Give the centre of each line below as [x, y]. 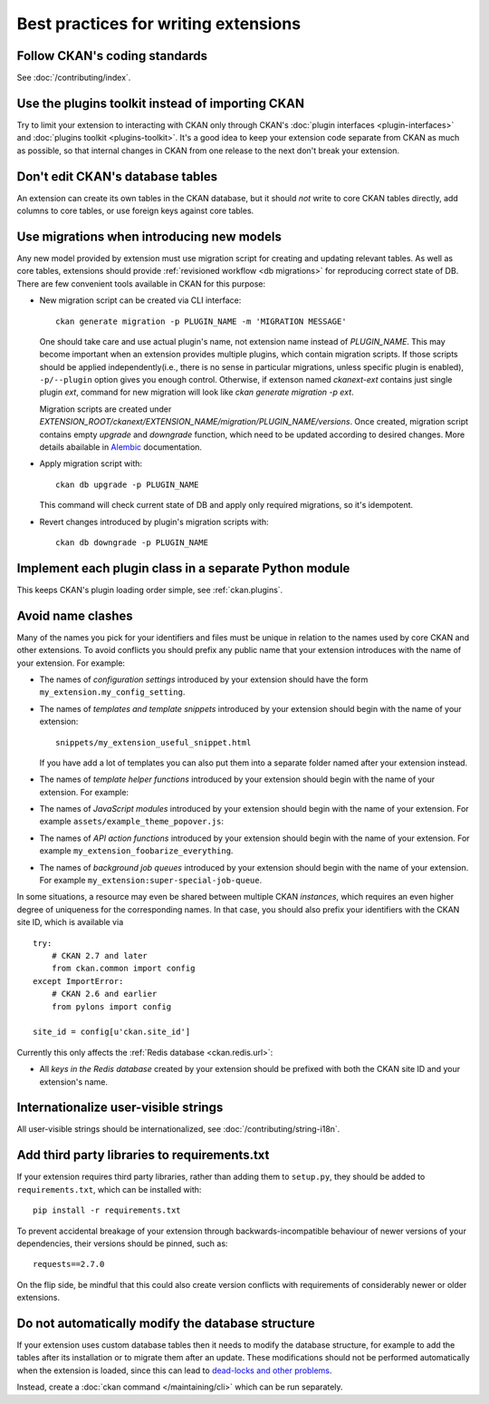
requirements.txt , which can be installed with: [109, 1189]
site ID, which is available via [70, 922]
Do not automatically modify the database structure [166, 1323]
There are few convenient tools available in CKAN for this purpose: [141, 283]
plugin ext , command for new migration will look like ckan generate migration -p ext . [197, 392]
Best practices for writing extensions [159, 24]
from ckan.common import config [123, 969]
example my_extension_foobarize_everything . [136, 851]
